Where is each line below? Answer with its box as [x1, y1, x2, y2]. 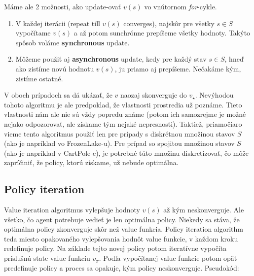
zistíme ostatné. [15, 73, 63, 83]
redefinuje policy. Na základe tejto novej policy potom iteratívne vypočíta [4, 243, 227, 253]
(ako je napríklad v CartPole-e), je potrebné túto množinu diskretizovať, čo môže [4, 147, 249, 158]
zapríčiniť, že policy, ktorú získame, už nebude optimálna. [4, 157, 179, 168]
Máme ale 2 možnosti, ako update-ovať [4, 1, 121, 11]
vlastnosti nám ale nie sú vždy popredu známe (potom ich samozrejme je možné [4, 109, 246, 119]
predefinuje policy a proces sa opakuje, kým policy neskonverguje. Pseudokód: [4, 262, 239, 273]
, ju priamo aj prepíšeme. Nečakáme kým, [114, 63, 241, 73]
